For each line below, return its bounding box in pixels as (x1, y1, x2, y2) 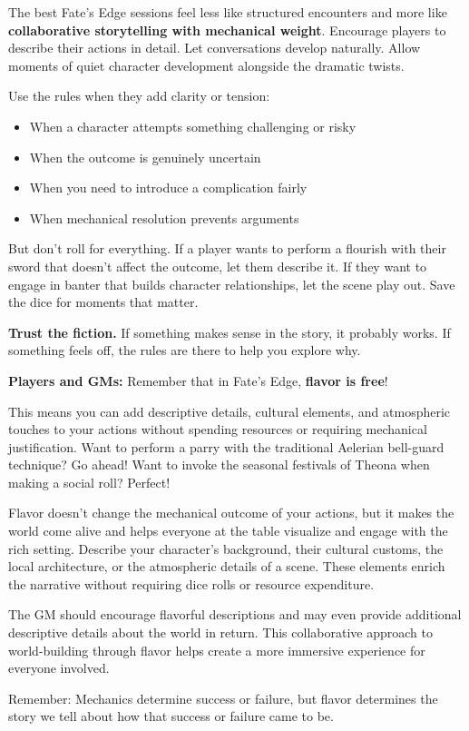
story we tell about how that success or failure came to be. (8, 706, 334, 726)
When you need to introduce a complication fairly (29, 178, 308, 197)
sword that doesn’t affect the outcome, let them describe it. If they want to (8, 256, 427, 275)
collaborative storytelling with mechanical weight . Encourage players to (8, 20, 446, 39)
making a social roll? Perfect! (8, 472, 171, 491)
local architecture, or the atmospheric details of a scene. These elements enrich (8, 557, 445, 576)
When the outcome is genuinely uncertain (29, 147, 261, 166)
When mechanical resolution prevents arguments (29, 208, 299, 227)
